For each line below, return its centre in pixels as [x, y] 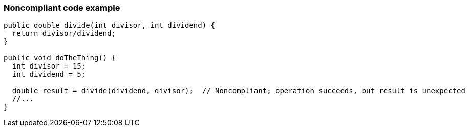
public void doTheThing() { [60, 58]
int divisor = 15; [49, 66]
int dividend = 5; [49, 74]
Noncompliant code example [62, 8]
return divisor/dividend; [64, 34]
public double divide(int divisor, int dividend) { [110, 25]
